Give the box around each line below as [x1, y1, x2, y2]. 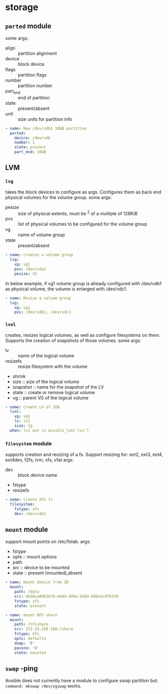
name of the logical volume [18, 353, 75, 359]
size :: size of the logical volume [12, 378, 80, 384]
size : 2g [14, 423, 33, 429]
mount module [5, 525, 48, 533]
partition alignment [18, 50, 57, 56]
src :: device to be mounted [12, 564, 70, 571]
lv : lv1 [14, 418, 30, 424]
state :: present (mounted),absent [12, 570, 82, 576]
